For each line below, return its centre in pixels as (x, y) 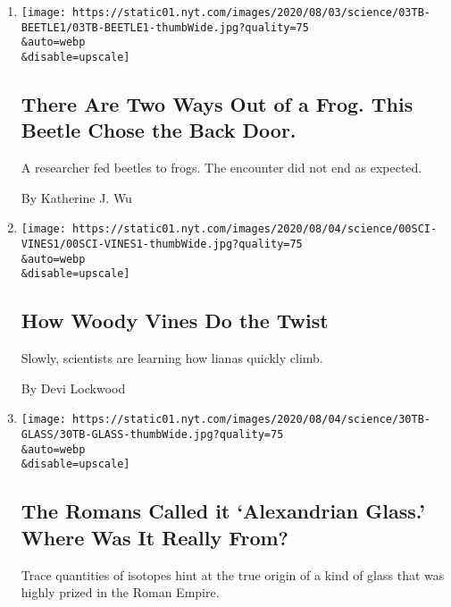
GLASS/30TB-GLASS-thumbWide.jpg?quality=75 (152, 435)
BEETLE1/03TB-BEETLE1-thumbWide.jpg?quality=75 (165, 27)
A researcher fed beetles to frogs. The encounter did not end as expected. (221, 168)
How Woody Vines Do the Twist (175, 320)
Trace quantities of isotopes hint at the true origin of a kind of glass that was (233, 574)
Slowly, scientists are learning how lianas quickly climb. (172, 358)
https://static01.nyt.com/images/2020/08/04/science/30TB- (251, 420)
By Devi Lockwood (73, 388)
